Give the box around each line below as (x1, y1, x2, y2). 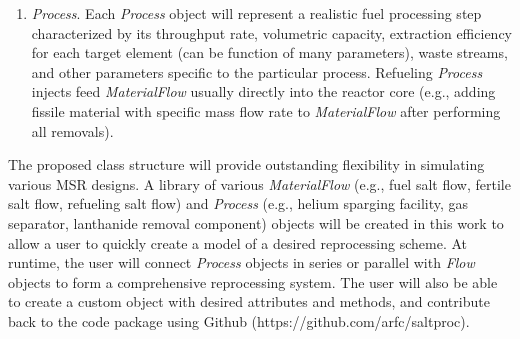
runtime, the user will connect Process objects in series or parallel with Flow (8, 252, 475, 273)
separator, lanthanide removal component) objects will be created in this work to (8, 212, 504, 233)
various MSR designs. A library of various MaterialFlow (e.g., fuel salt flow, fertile (8, 173, 511, 194)
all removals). (31, 120, 114, 141)
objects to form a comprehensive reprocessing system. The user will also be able (8, 271, 498, 292)
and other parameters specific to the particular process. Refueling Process (31, 61, 483, 82)
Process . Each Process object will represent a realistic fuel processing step (31, 3, 482, 23)
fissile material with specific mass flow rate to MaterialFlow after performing (31, 100, 501, 121)
